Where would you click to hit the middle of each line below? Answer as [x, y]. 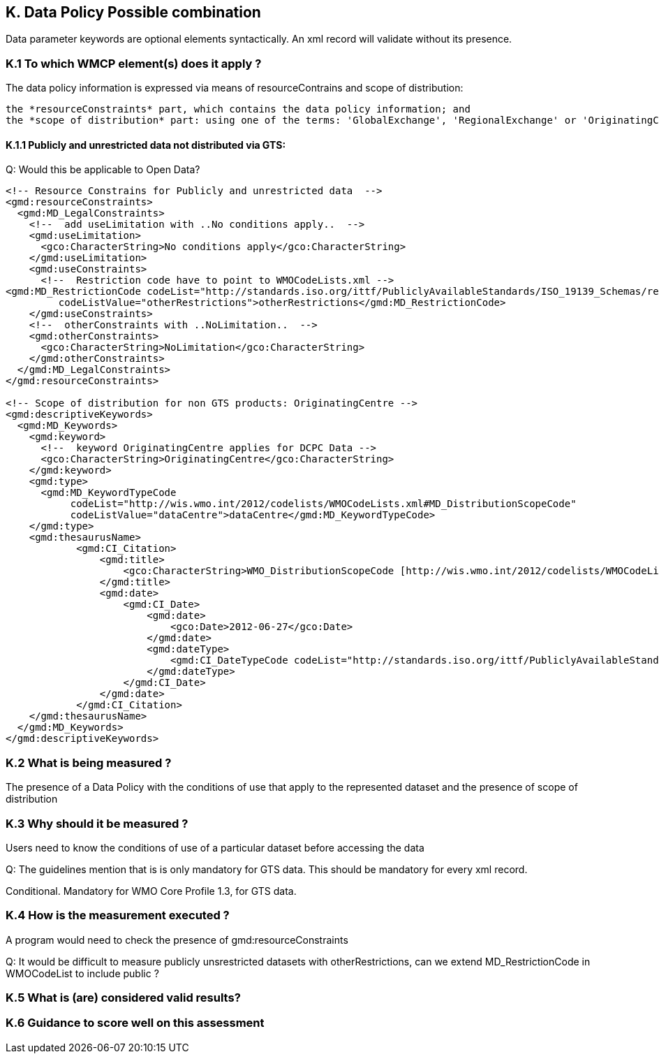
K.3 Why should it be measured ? [97, 823]
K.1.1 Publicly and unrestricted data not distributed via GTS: [146, 145]
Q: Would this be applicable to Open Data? [103, 170]
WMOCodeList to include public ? [82, 973]
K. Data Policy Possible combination [133, 12]
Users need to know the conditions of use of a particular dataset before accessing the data [215, 847]
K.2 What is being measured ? [89, 762]
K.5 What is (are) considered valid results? [123, 998]
